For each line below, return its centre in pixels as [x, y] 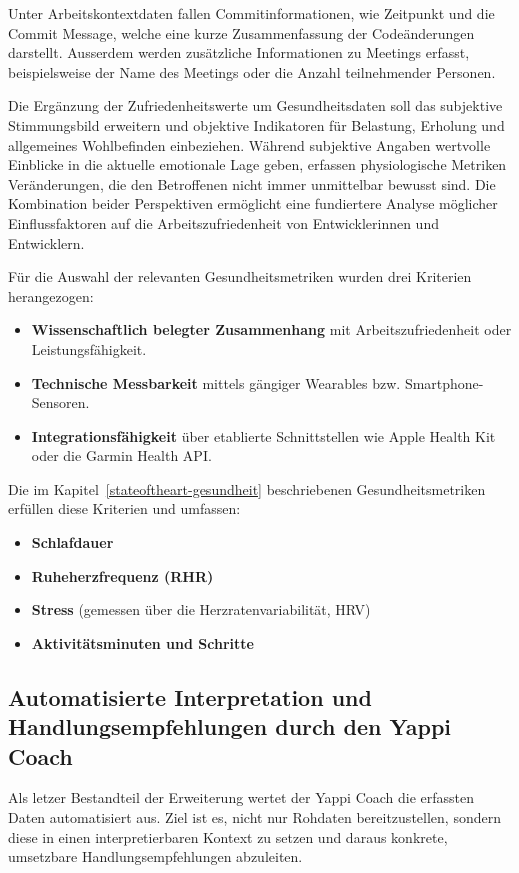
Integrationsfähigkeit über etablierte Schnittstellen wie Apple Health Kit [263, 435]
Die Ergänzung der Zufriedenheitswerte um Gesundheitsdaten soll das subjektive [255, 105]
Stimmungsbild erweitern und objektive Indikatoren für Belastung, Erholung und [256, 124]
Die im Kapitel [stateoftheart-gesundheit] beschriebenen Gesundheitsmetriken [247, 488]
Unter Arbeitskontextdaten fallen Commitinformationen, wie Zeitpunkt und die [251, 13]
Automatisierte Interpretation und [190, 696]
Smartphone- [444, 382]
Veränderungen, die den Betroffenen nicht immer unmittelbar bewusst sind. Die [252, 183]
